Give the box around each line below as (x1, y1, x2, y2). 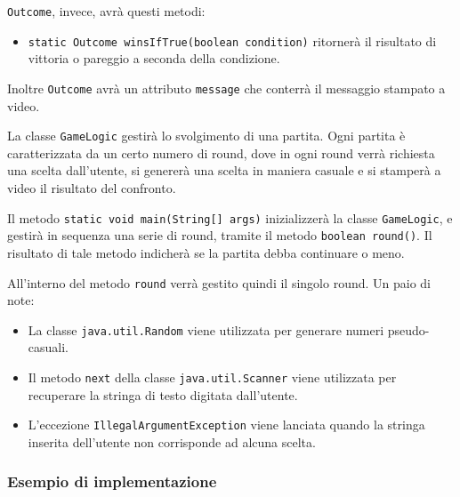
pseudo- (387, 320, 430, 339)
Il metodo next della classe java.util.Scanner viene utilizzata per (28, 368, 397, 386)
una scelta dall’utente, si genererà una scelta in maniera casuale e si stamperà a (7, 161, 441, 180)
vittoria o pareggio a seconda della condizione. (28, 49, 280, 68)
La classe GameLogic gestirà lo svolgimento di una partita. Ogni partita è (7, 126, 406, 145)
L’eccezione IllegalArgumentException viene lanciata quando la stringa (28, 415, 425, 434)
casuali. (28, 338, 69, 357)
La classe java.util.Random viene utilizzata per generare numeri (28, 320, 384, 339)
